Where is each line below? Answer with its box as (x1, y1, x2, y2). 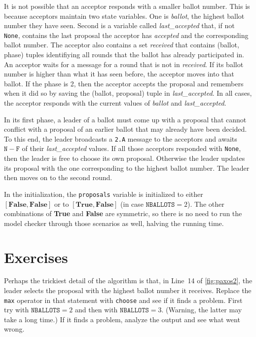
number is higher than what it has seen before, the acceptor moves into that (4, 69, 234, 79)
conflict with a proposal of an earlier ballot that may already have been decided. (4, 124, 247, 134)
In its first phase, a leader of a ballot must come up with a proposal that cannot (4, 114, 247, 124)
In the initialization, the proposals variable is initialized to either (4, 188, 203, 199)
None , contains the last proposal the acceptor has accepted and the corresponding (4, 30, 249, 40)
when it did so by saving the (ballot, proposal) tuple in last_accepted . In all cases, (4, 88, 252, 98)
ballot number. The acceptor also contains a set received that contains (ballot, (4, 39, 239, 50)
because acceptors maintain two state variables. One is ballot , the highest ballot (4, 10, 245, 21)
